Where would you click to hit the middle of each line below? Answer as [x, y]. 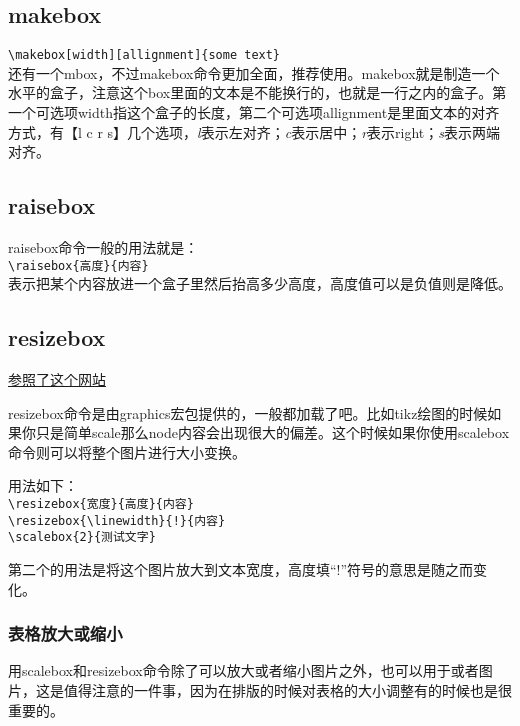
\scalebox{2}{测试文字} [82, 537]
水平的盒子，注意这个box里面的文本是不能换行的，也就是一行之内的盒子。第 [257, 92]
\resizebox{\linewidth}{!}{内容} [117, 520]
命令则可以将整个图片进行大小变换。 [127, 451]
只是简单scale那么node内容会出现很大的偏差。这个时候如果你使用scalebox [272, 432]
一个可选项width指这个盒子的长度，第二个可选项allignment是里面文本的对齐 [254, 112]
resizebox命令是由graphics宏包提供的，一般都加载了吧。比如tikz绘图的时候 [248, 412]
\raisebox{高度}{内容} [78, 265]
